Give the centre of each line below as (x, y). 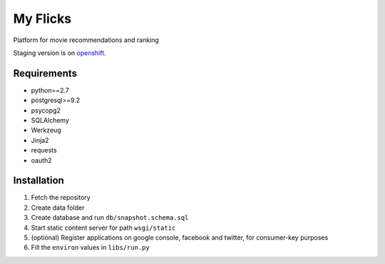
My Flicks (42, 19)
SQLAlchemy (50, 121)
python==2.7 (50, 90)
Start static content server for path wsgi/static (103, 228)
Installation (38, 181)
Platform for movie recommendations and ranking (86, 40)
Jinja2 (40, 140)
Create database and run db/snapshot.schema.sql (110, 218)
